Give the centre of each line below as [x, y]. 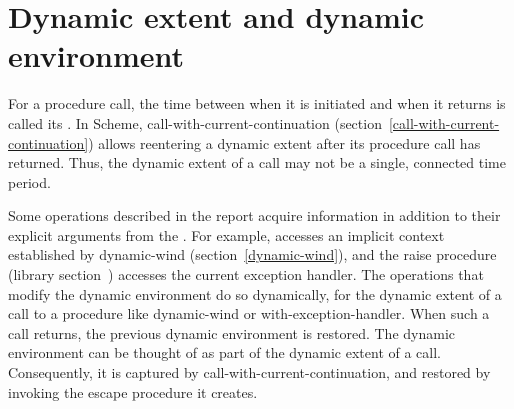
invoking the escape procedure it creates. [133, 391]
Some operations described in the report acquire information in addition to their [254, 215]
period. [29, 181]
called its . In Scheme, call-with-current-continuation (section [195, 122]
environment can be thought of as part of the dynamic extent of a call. [224, 352]
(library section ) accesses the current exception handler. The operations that [246, 274]
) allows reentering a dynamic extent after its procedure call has [284, 142]
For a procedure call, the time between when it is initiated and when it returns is [257, 103]
